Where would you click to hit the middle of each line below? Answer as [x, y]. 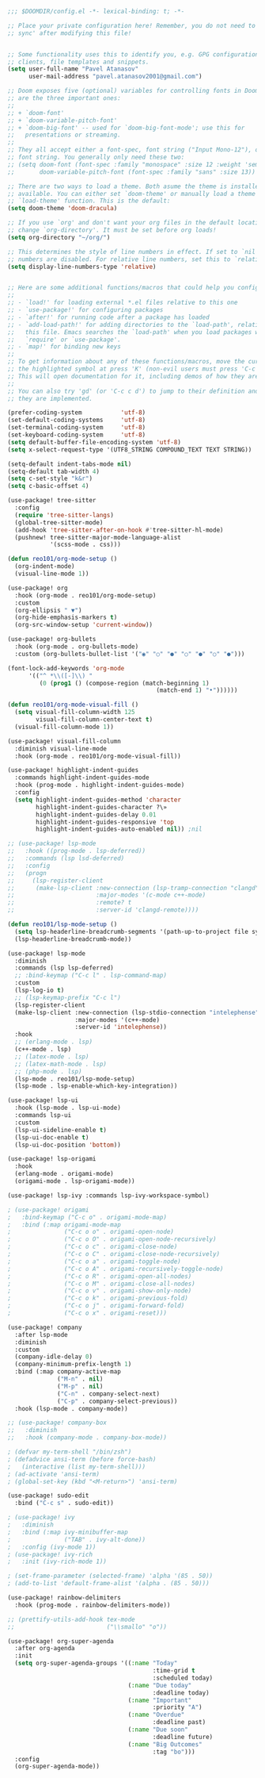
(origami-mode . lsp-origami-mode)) [75, 1181]
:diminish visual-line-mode [61, 749]
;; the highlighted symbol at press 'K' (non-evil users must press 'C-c [132, 369]
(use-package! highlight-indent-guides [73, 770]
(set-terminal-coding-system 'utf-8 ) [77, 428]
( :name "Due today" [160, 1685]
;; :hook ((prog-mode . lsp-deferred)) [77, 851]
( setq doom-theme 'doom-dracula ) [62, 209]
